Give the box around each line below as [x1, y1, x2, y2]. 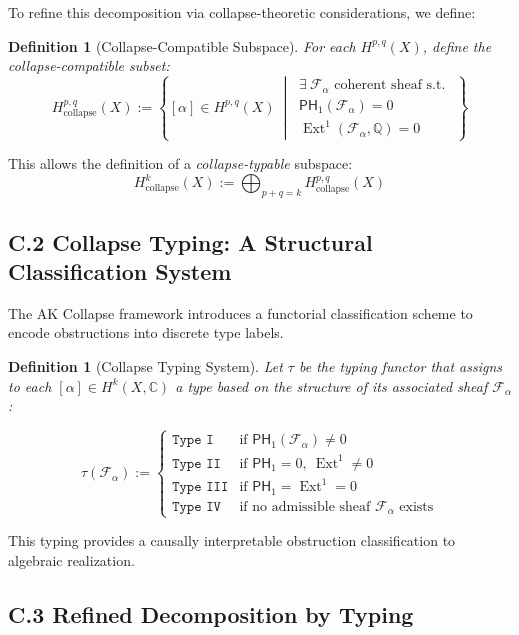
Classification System [8, 256, 232, 287]
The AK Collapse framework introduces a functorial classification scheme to [8, 302, 473, 323]
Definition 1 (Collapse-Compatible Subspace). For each [8, 35, 356, 56]
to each [8, 375, 52, 396]
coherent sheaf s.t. [334, 78, 446, 93]
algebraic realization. [8, 549, 135, 570]
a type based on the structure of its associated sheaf [175, 375, 488, 396]
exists [399, 499, 434, 514]
